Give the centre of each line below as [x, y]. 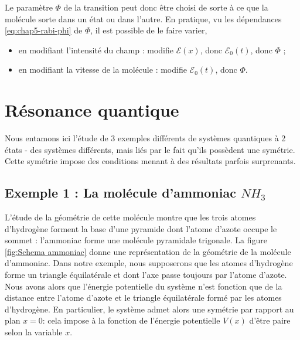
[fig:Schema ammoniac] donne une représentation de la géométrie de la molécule [148, 251]
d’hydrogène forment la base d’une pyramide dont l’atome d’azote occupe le [141, 228]
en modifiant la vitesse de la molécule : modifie [103, 69]
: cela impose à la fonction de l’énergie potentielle [131, 320]
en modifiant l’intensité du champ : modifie [96, 50]
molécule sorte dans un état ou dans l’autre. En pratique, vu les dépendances [143, 18]
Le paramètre [29, 7]
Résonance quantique [92, 110]
